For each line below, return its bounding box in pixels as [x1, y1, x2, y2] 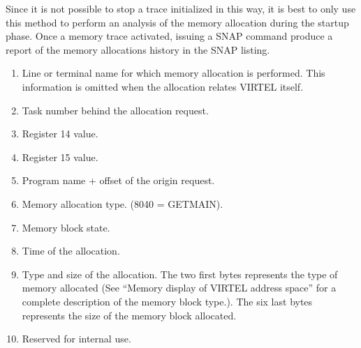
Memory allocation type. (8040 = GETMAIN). [22, 196, 223, 211]
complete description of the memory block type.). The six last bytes [22, 294, 313, 308]
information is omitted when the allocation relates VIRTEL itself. [22, 79, 304, 93]
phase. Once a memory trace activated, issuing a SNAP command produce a [6, 29, 333, 43]
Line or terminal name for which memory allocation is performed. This [22, 66, 325, 80]
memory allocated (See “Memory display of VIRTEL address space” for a [22, 280, 337, 295]
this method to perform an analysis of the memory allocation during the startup [6, 15, 349, 29]
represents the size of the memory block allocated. [22, 308, 237, 322]
